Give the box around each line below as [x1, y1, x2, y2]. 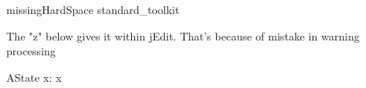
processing [6, 43, 56, 59]
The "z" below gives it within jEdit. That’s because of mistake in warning [6, 27, 360, 44]
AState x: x [6, 69, 62, 85]
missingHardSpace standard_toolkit [6, 2, 180, 17]
